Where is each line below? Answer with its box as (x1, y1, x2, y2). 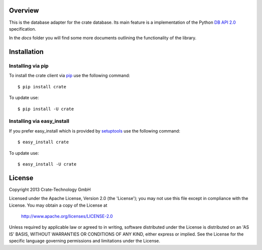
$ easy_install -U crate (17, 161, 77, 167)
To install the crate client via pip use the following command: (9, 73, 131, 79)
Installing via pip (9, 63, 49, 69)
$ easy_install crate (17, 139, 69, 145)
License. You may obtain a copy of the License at (9, 202, 108, 208)
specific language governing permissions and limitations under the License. (9, 238, 160, 244)
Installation (9, 48, 44, 56)
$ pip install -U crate (17, 106, 74, 112)
